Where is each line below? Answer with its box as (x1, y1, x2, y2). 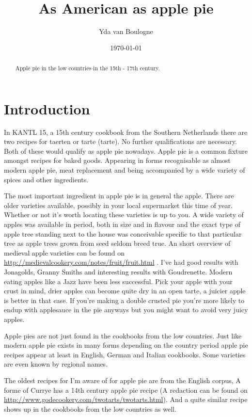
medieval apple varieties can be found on (4, 247, 125, 257)
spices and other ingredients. (4, 174, 89, 184)
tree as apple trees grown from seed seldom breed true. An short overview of (4, 238, 231, 248)
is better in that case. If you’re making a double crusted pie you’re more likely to (4, 295, 245, 305)
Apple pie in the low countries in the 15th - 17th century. (15, 64, 160, 72)
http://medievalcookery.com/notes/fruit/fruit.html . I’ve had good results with (4, 257, 238, 267)
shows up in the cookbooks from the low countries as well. (4, 403, 176, 414)
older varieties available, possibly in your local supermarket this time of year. (4, 200, 233, 210)
